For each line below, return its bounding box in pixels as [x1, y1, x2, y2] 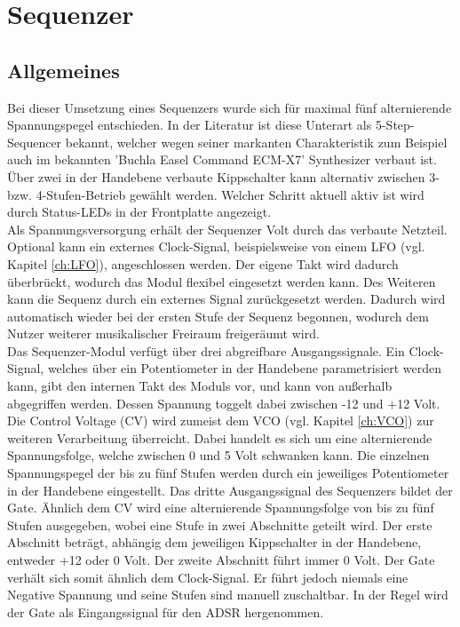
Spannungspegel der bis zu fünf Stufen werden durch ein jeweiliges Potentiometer [7, 464, 449, 482]
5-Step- [375, 115, 415, 134]
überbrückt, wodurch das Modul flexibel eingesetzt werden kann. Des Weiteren [7, 272, 436, 290]
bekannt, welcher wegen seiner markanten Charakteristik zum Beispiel [65, 132, 448, 151]
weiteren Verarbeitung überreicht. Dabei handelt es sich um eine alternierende [7, 428, 432, 447]
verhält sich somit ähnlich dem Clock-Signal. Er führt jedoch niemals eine [7, 567, 408, 586]
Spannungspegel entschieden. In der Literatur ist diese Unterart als [7, 115, 372, 134]
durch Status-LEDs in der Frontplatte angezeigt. [7, 202, 272, 221]
